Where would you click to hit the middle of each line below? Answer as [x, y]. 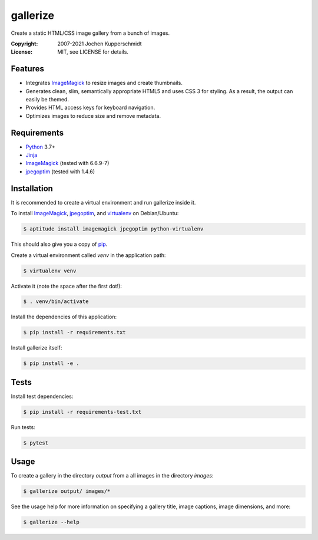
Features [27, 69]
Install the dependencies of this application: [64, 317]
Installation [32, 188]
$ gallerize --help [51, 522]
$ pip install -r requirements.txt [74, 332]
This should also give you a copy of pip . [59, 244]
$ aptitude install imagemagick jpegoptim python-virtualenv [113, 229]
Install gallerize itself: [37, 348]
